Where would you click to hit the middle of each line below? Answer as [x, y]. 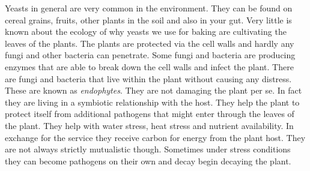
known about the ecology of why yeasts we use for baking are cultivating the [146, 31]
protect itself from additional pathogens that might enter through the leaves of [150, 114]
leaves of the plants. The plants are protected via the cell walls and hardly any [150, 43]
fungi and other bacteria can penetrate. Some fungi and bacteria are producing [150, 55]
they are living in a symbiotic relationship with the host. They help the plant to [152, 102]
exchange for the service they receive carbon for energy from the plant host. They [155, 137]
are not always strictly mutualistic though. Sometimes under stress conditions [148, 149]
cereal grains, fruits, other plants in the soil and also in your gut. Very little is [148, 19]
